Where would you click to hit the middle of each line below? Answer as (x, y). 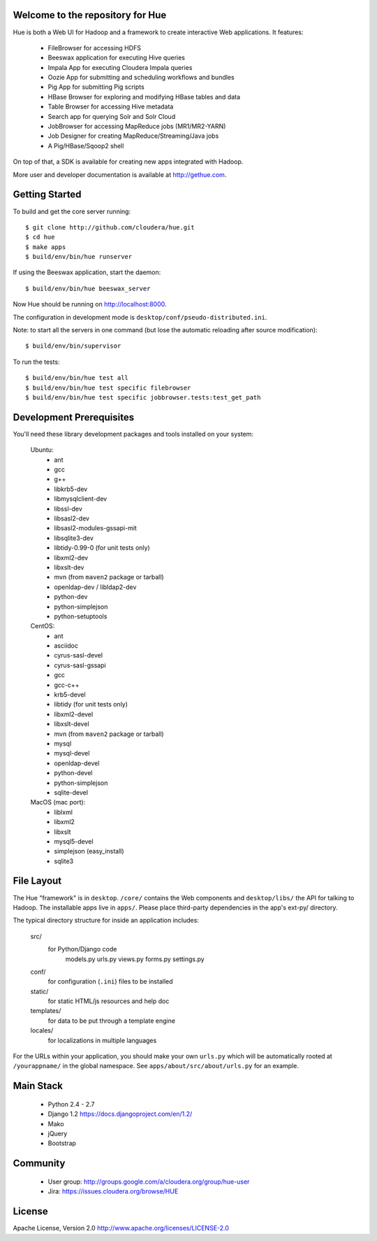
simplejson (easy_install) (89, 851)
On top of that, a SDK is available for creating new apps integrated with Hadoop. (128, 162)
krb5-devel (70, 695)
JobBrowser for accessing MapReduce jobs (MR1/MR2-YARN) (137, 127)
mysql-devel (72, 753)
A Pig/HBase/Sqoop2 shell (86, 146)
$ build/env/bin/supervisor (73, 346)
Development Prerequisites (74, 417)
